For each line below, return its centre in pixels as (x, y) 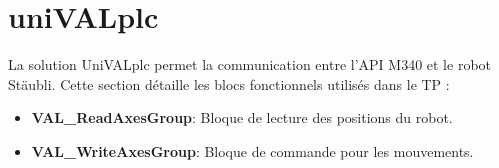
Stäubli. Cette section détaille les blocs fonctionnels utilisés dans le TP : (229, 83)
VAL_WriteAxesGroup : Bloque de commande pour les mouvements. (252, 150)
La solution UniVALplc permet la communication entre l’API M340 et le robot (249, 64)
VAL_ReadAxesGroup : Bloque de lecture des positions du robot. (242, 117)
